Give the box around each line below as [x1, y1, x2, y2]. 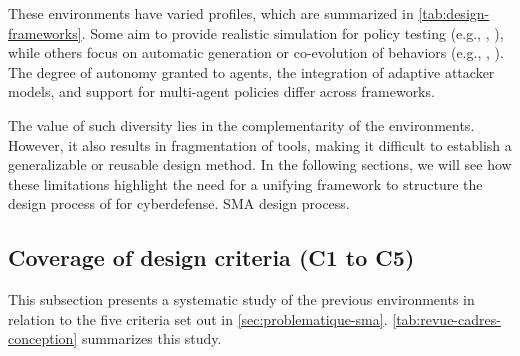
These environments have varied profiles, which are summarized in [8, 3, 414, 23]
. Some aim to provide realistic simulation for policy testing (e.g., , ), [81, 22, 504, 43]
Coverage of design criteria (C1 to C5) [8, 242, 415, 273]
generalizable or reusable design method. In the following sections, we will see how [8, 154, 512, 175]
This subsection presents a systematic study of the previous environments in [8, 289, 475, 310]
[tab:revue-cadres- [392, 308, 501, 329]
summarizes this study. [81, 328, 222, 349]
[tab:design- [418, 3, 490, 23]
